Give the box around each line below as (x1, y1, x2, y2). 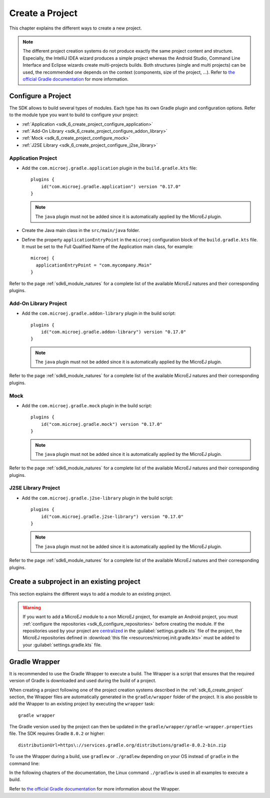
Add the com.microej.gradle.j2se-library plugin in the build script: (21, 495, 173, 501)
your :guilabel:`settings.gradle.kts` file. (22, 642, 102, 648)
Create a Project (9, 8, 77, 19)
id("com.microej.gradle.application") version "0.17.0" (40, 183, 181, 189)
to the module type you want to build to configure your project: (9, 112, 139, 118)
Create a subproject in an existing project (9, 578, 140, 586)
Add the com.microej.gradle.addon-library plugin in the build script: (21, 311, 176, 317)
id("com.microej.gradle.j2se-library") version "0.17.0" (40, 513, 183, 519)
